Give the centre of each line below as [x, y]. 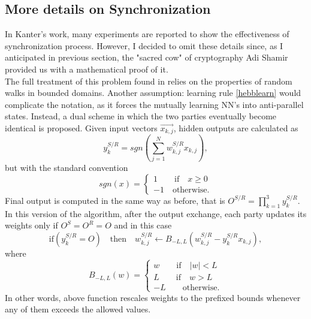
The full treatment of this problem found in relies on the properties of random [149, 81]
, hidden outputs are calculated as [236, 127]
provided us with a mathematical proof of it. [87, 69]
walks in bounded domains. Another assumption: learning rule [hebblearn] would [153, 93]
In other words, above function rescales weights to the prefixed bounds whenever [153, 297]
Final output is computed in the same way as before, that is [115, 200]
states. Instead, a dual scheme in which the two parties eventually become [141, 116]
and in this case [143, 225]
